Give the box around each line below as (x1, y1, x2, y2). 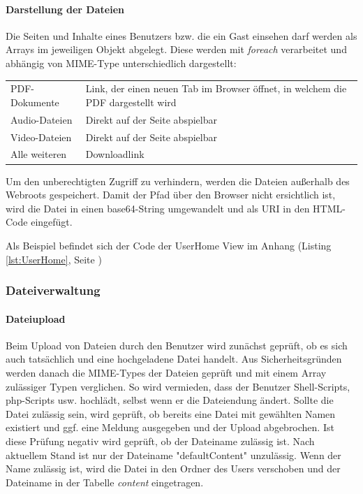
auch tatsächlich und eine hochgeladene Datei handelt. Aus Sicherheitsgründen (6, 351, 342, 366)
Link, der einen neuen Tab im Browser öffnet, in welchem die (85, 81, 347, 96)
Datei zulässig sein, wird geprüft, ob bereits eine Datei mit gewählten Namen (6, 406, 336, 421)
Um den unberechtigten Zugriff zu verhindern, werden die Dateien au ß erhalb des (6, 173, 350, 188)
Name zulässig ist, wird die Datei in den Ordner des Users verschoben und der (6, 461, 341, 476)
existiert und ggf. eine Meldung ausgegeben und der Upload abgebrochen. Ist (6, 420, 334, 435)
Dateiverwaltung (6, 282, 101, 299)
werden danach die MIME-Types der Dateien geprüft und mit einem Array (6, 365, 327, 379)
